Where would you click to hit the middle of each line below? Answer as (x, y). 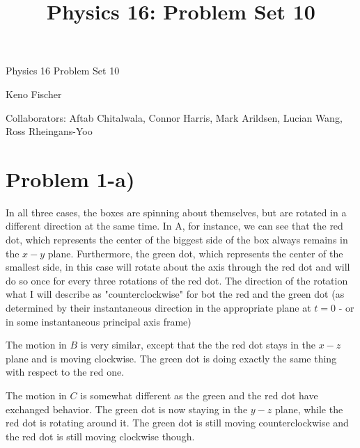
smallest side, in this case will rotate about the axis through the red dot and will (178, 267)
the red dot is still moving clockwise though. (100, 436)
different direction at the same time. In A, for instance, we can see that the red (174, 226)
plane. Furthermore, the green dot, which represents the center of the (195, 253)
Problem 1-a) (70, 178)
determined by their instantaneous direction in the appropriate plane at (158, 308)
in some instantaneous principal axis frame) (99, 321)
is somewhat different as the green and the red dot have (199, 395)
